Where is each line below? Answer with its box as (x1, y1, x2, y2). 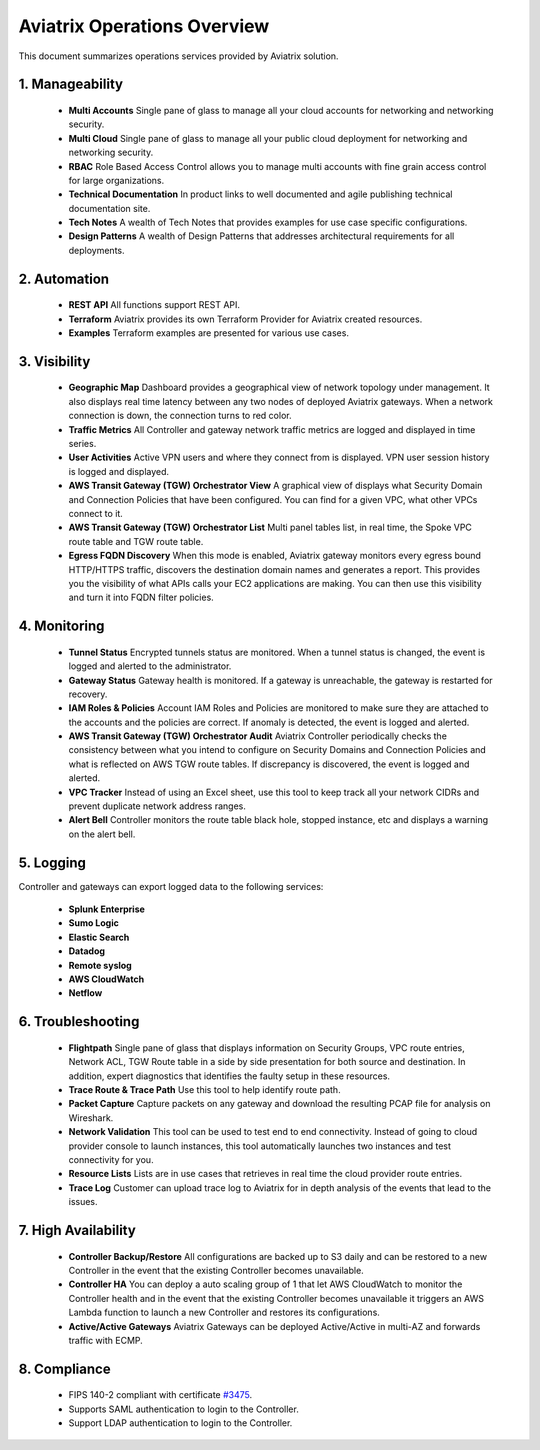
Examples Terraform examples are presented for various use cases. (68, 327, 350, 339)
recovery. (68, 688, 108, 700)
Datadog (68, 945, 105, 957)
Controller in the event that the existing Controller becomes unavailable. (68, 1264, 364, 1276)
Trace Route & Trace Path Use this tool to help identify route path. (68, 1084, 341, 1096)
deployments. (68, 244, 125, 256)
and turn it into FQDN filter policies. (68, 591, 214, 604)
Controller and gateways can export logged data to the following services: (18, 880, 324, 892)
